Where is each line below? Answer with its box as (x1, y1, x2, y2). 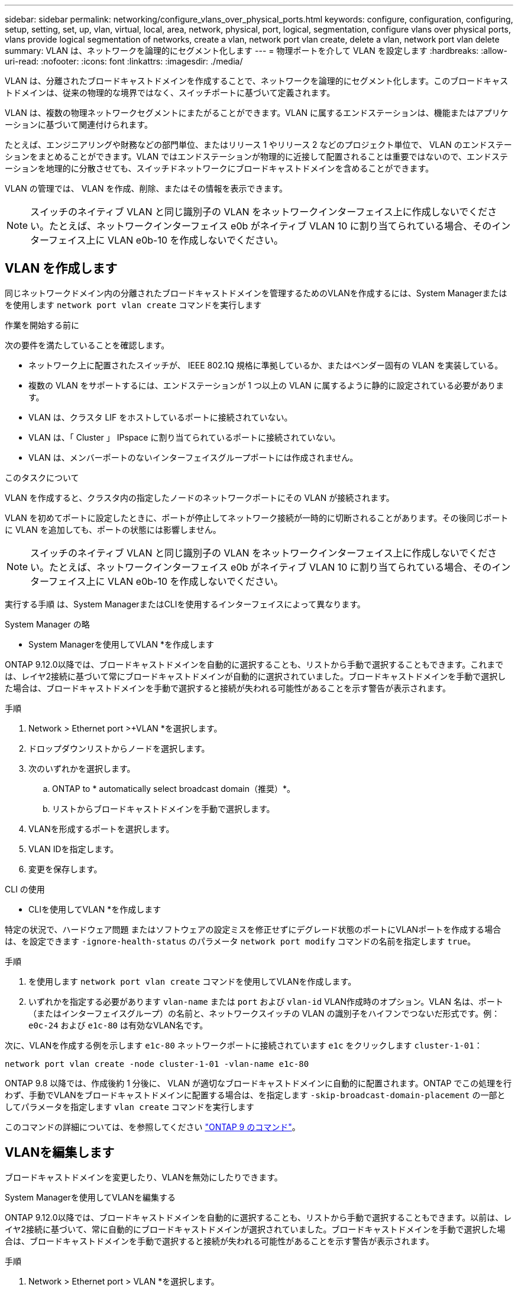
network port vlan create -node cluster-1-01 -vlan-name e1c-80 (5, 1059, 309, 1069)
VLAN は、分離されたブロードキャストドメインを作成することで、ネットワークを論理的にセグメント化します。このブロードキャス (5, 76, 509, 86)
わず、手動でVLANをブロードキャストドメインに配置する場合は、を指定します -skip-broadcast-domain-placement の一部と (5, 1089, 506, 1100)
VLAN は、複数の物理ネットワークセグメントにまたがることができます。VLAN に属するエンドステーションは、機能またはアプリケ (5, 108, 509, 118)
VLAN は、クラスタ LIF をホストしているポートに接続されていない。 (28, 412, 293, 422)
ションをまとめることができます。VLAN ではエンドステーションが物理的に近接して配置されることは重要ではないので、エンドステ (5, 151, 509, 161)
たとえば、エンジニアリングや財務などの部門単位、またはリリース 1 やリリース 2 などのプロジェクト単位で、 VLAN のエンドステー (5, 140, 512, 150)
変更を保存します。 (28, 863, 102, 874)
